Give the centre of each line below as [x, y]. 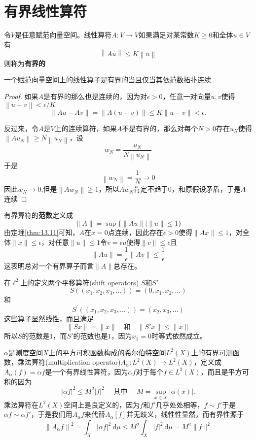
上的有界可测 [212, 352]
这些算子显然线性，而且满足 [49, 318]
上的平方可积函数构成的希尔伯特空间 [107, 352]
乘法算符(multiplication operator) [69, 362]
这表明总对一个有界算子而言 [49, 266]
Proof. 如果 [21, 96]
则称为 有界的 [25, 63]
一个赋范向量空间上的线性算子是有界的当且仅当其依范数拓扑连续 [108, 80]
